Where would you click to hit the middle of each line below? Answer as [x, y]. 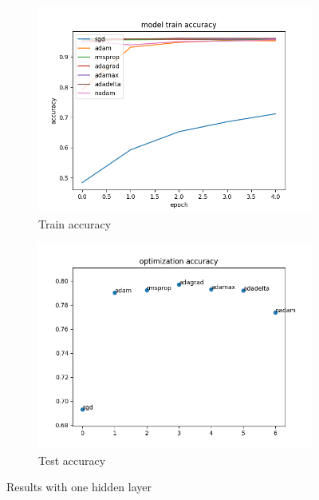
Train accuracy [75, 223]
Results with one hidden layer [79, 487]
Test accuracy [72, 460]
